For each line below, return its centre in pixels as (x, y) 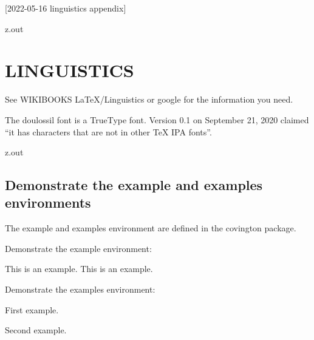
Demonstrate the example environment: (78, 248)
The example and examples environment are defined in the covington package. (151, 228)
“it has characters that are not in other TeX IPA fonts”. (108, 131)
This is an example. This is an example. (79, 269)
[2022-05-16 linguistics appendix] (66, 8)
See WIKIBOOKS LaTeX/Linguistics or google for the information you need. (149, 99)
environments (48, 202)
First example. (32, 309)
